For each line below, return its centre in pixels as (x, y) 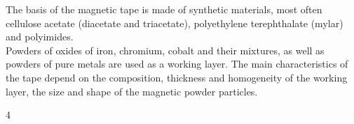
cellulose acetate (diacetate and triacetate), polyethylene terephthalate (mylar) (175, 23)
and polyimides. (40, 37)
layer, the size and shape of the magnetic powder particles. (132, 91)
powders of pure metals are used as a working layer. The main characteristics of (177, 64)
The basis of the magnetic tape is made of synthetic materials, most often (164, 9)
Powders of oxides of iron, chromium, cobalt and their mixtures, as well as (165, 50)
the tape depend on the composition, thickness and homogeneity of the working (177, 77)
